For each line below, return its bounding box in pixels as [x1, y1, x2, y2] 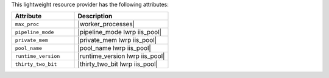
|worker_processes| [77, 20, 135, 29]
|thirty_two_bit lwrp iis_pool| [77, 60, 158, 68]
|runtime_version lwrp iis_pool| [77, 52, 165, 60]
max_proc [15, 21, 40, 27]
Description [77, 12, 113, 21]
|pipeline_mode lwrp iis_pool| [77, 28, 161, 37]
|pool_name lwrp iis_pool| [77, 44, 152, 52]
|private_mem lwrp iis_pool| [77, 36, 157, 44]
